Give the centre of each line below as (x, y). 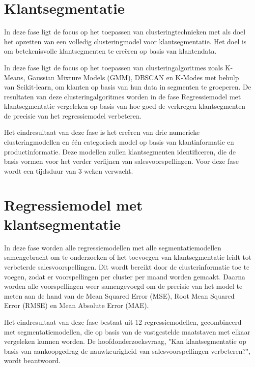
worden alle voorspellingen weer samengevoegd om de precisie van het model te (123, 286)
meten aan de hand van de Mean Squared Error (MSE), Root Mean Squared (119, 295)
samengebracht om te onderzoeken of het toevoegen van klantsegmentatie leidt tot (128, 257)
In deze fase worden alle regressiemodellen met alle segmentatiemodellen (113, 247)
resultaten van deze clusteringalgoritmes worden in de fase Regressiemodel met (123, 96)
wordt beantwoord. (32, 360)
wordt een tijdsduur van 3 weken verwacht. (69, 170)
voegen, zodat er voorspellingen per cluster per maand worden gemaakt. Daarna (125, 276)
